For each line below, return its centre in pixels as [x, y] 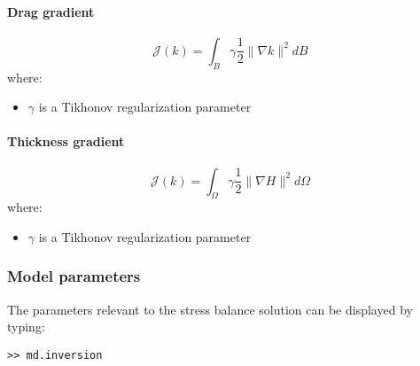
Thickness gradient [66, 141]
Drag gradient [51, 11]
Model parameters [74, 276]
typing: [26, 327]
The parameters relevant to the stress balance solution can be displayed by [210, 309]
